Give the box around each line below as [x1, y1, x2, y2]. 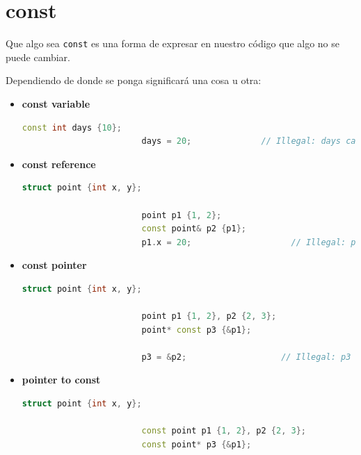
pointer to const [22, 372, 101, 387]
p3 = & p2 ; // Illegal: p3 [141, 351, 351, 362]
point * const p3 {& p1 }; [141, 324, 252, 335]
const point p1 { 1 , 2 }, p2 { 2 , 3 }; [141, 426, 307, 436]
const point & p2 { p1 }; [141, 224, 246, 234]
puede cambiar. [6, 49, 70, 64]
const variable [22, 96, 90, 110]
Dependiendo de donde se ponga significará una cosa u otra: [6, 73, 262, 88]
